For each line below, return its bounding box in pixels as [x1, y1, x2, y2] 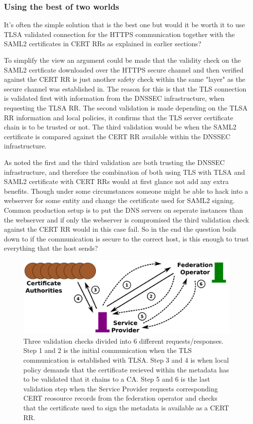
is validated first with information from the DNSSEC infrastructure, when [4, 93, 225, 103]
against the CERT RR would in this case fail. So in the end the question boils [4, 224, 236, 234]
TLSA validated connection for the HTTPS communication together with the [4, 29, 235, 39]
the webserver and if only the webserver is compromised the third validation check [4, 214, 249, 224]
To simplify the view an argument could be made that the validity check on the [4, 55, 241, 65]
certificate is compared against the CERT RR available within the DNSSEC [4, 131, 231, 141]
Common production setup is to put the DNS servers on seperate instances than [4, 204, 243, 215]
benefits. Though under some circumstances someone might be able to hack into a [4, 185, 249, 196]
